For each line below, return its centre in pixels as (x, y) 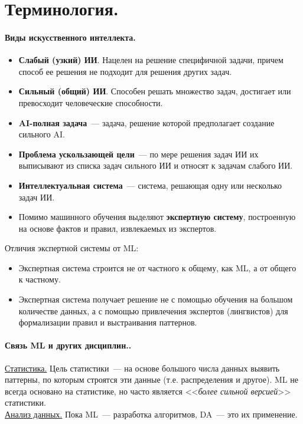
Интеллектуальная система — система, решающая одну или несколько (150, 185)
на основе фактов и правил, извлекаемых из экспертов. (118, 228)
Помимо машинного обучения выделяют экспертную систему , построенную (157, 217)
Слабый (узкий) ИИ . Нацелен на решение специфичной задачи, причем (151, 60)
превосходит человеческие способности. (91, 102)
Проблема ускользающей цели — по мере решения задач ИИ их (139, 154)
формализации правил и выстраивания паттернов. (108, 322)
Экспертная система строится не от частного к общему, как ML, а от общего (157, 267)
